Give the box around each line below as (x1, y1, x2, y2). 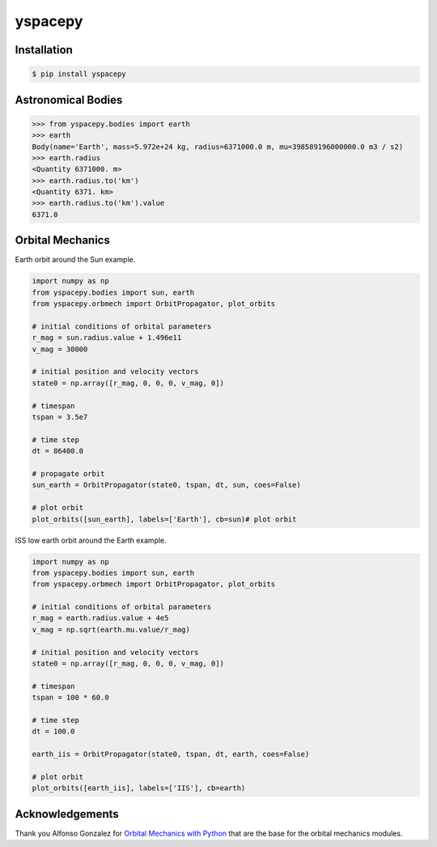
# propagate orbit (32, 470, 105, 478)
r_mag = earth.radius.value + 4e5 (32, 614, 169, 623)
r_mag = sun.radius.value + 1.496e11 (32, 333, 182, 343)
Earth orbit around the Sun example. (15, 255, 136, 265)
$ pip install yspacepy (32, 70, 127, 79)
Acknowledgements (15, 807, 119, 821)
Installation (15, 43, 73, 57)
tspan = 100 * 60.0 (32, 693, 109, 702)
